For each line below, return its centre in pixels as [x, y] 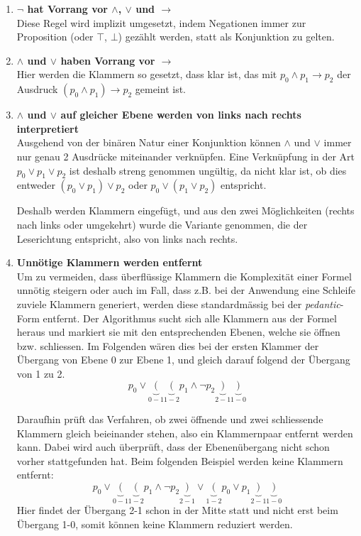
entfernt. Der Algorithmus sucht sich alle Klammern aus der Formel [190, 318]
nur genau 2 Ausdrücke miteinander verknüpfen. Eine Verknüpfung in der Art [186, 156]
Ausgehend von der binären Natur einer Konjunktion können [149, 142]
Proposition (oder [55, 37]
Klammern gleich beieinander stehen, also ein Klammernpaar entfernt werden [185, 433]
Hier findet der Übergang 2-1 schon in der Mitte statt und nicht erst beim [177, 510]
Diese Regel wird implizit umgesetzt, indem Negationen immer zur [161, 22]
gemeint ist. [161, 89]
